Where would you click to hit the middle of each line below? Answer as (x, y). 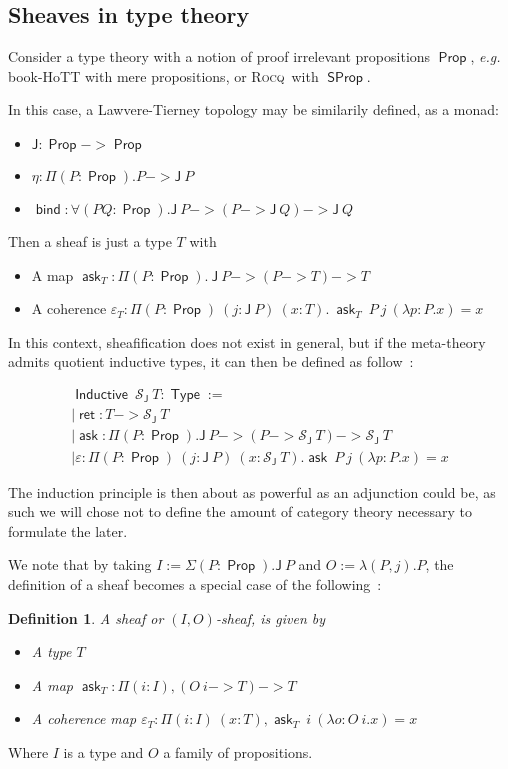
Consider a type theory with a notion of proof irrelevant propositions (219, 56)
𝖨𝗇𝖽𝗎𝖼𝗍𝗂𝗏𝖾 (102, 394)
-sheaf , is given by (270, 617)
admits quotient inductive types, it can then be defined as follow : (211, 361)
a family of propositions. (238, 751)
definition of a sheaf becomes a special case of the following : (195, 583)
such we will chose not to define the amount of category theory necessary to (240, 511)
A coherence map (84, 718)
